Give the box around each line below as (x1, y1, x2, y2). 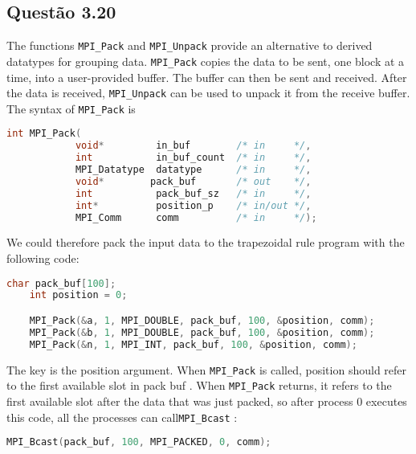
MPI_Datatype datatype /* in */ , (75, 164, 312, 176)
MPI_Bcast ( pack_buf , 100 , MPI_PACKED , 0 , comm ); (6, 436, 271, 448)
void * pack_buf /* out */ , (75, 175, 312, 187)
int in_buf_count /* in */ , (75, 152, 312, 164)
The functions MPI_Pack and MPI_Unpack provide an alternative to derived (6, 37, 373, 54)
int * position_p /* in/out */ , (75, 199, 312, 211)
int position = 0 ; (29, 289, 128, 301)
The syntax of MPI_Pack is (6, 100, 136, 117)
